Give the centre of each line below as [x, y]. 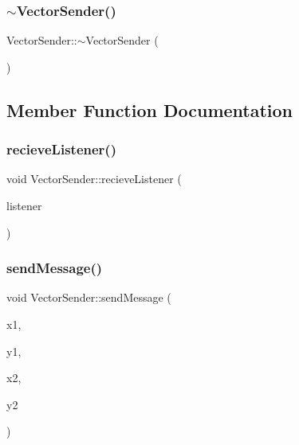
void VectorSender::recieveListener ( [94, 179]
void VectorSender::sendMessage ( [89, 297]
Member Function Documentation [150, 109]
